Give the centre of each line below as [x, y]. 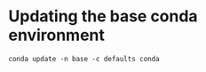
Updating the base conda [103, 16]
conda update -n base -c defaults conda [84, 59]
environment [57, 35]
